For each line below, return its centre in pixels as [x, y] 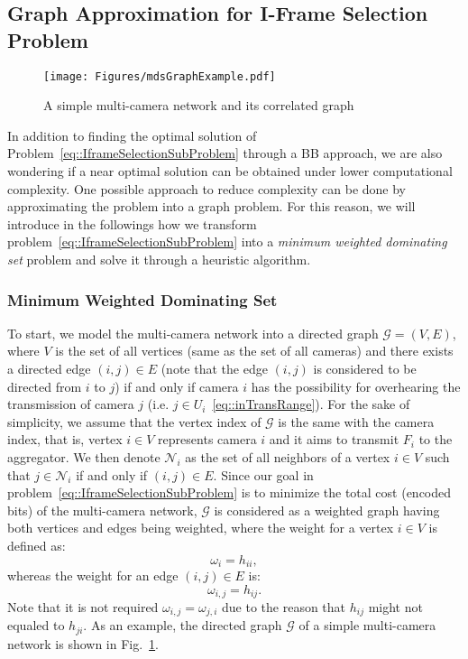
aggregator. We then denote [84, 456]
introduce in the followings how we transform [132, 223]
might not [395, 607]
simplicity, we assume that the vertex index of [134, 421]
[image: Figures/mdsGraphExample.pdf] [160, 76]
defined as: [37, 545]
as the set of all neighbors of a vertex [288, 456]
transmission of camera [71, 404]
